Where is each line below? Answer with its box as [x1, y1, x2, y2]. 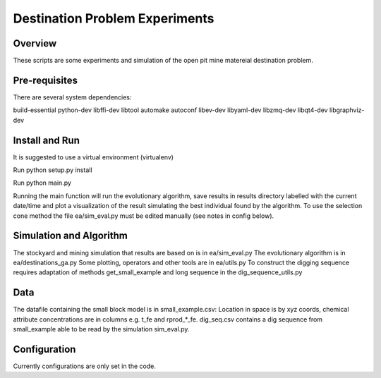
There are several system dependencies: [13, 92, 132, 102]
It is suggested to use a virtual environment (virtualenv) [13, 152, 174, 161]
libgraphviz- [329, 106, 365, 114]
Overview [13, 37, 57, 49]
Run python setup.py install [13, 166, 92, 174]
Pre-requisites [13, 74, 78, 86]
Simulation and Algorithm [13, 230, 128, 242]
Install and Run [13, 134, 80, 146]
